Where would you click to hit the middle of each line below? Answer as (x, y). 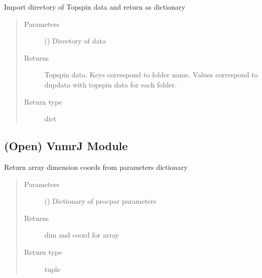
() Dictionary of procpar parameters (100, 201)
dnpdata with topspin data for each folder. (110, 84)
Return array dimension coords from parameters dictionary (96, 167)
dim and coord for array (82, 235)
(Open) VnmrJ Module (66, 146)
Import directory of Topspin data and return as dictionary (95, 7)
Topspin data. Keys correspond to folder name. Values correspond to (151, 75)
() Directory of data (75, 41)
